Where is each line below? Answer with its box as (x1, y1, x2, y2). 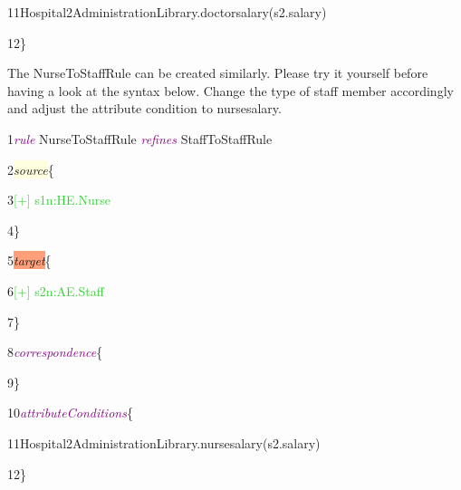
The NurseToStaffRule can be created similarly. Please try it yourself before (7, 63, 428, 82)
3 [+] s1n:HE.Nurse (7, 190, 110, 209)
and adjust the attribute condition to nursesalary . (7, 99, 282, 118)
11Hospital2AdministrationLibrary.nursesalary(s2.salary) (7, 433, 321, 452)
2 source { (7, 159, 54, 178)
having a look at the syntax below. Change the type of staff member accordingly (7, 81, 454, 100)
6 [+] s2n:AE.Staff (7, 281, 104, 300)
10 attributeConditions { (7, 403, 133, 422)
